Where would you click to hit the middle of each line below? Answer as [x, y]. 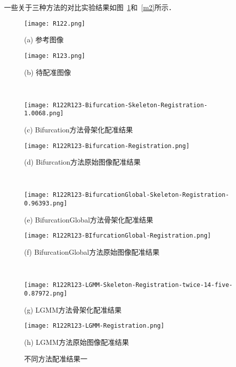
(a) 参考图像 [44, 40]
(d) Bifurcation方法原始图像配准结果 [83, 162]
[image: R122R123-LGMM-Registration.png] [94, 326]
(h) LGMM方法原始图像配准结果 [77, 342]
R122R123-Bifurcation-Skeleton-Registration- [130, 105]
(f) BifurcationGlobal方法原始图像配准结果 [92, 252]
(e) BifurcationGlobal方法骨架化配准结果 [89, 219]
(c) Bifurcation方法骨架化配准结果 [79, 129]
